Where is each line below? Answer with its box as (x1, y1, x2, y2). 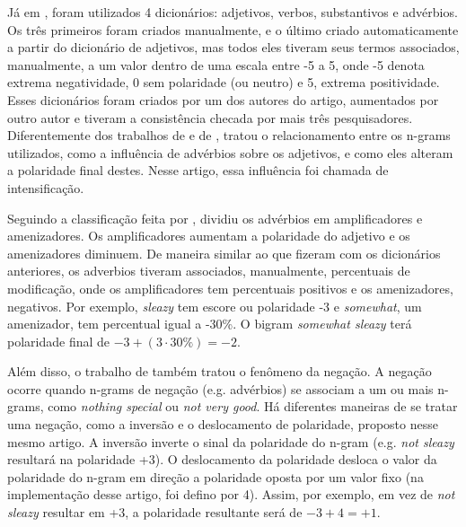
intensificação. (7, 178, 84, 197)
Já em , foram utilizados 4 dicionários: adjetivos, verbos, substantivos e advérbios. (7, 3, 458, 21)
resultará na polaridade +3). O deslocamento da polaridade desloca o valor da (7, 450, 437, 469)
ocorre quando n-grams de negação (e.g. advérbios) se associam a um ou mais (7, 379, 434, 398)
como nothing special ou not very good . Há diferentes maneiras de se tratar (48, 397, 458, 416)
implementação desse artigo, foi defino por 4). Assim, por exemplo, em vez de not (7, 485, 455, 504)
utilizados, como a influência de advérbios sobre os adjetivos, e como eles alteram (7, 143, 453, 162)
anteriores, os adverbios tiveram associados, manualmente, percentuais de (7, 261, 410, 280)
